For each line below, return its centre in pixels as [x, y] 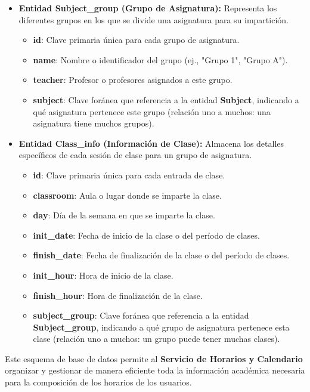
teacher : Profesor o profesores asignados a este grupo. [133, 80]
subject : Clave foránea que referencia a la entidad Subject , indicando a [166, 99]
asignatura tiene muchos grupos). [94, 123]
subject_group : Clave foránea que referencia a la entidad [141, 315]
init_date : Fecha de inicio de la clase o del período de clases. [146, 235]
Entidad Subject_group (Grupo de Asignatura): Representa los [148, 8]
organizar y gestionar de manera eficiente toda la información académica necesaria [155, 370]
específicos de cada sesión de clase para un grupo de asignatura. [135, 155]
